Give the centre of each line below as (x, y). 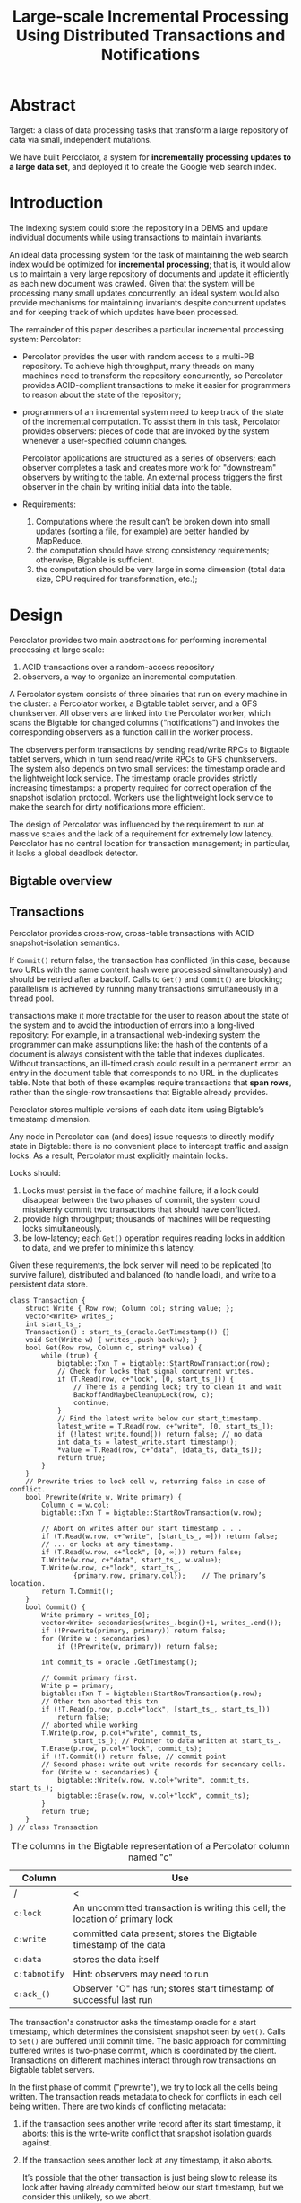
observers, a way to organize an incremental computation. (130, 677)
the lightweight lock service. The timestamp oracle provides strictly (133, 778)
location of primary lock (123, 1919)
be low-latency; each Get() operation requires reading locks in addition (154, 1238)
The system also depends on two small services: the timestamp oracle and (147, 768)
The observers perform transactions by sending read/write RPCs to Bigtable (150, 749)
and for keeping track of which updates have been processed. (124, 312)
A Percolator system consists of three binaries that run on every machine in (148, 694)
